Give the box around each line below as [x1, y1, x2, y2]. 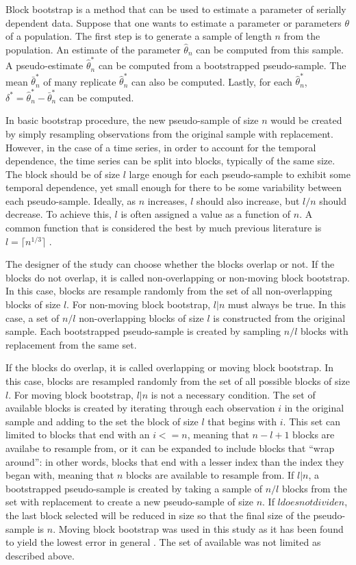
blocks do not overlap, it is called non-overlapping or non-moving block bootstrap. [5, 270, 350, 284]
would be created [270, 113, 342, 127]
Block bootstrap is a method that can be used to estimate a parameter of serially [5, 2, 346, 16]
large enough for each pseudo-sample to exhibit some [129, 166, 351, 181]
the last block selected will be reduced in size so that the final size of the [5, 507, 310, 522]
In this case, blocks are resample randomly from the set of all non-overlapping [5, 284, 333, 298]
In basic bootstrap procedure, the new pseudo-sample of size [5, 113, 259, 127]
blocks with [300, 324, 348, 338]
